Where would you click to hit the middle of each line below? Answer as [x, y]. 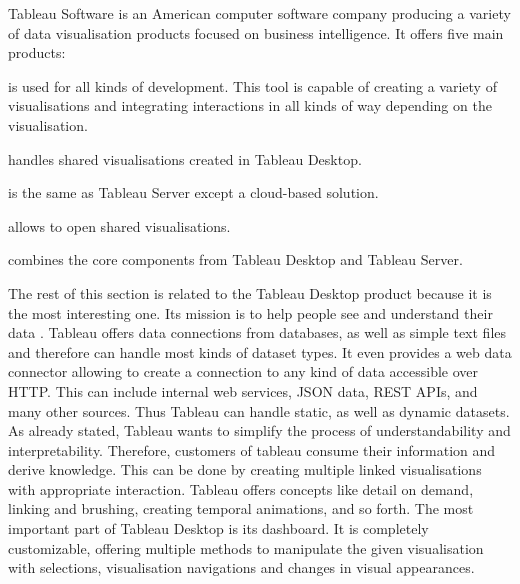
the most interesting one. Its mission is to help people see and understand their [250, 312]
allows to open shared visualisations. [119, 225]
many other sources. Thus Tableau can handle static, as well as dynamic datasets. [259, 410]
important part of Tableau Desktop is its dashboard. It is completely [218, 528]
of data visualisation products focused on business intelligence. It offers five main [256, 32]
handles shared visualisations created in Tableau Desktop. [185, 158]
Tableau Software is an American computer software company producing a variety [259, 13]
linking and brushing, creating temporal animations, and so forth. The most [241, 508]
